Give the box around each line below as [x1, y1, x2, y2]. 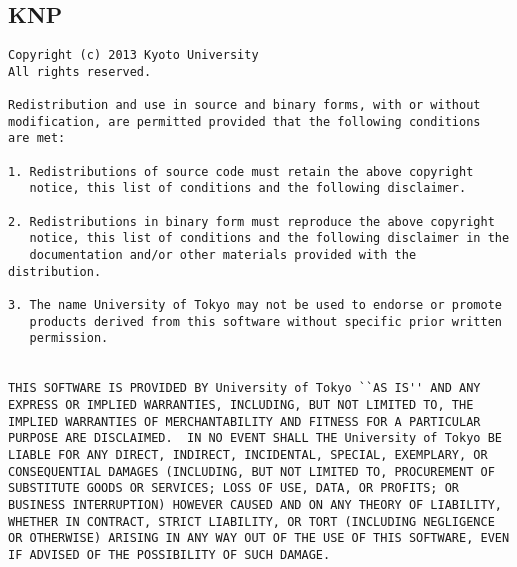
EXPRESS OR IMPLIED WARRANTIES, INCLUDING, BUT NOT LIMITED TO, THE [8, 397, 474, 412]
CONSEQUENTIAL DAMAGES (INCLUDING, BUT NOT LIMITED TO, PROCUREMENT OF [8, 464, 495, 479]
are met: [8, 131, 66, 146]
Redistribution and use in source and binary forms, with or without [8, 98, 481, 113]
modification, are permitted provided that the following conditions [8, 114, 481, 129]
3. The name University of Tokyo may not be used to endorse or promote [8, 298, 502, 313]
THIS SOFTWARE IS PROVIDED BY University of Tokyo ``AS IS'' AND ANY [8, 381, 481, 396]
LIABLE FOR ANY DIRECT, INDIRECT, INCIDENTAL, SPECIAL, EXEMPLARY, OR [8, 447, 488, 462]
